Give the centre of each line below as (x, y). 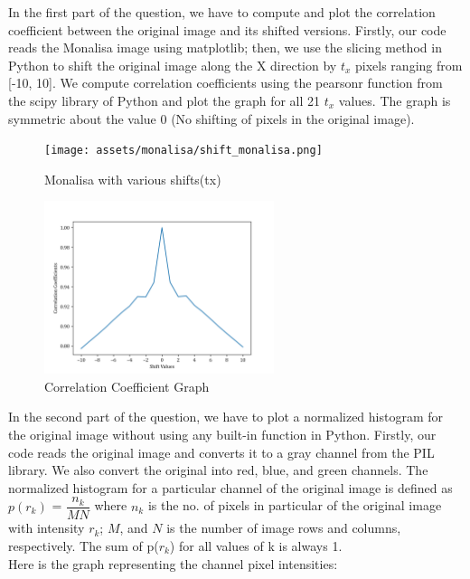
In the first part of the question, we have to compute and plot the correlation (222, 12)
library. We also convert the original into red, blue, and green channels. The (218, 470)
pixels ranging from (409, 65)
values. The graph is (395, 100)
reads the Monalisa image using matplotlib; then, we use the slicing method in (225, 47)
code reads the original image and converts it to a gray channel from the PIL (221, 452)
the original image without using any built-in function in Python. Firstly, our (222, 434)
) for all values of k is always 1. (256, 546)
